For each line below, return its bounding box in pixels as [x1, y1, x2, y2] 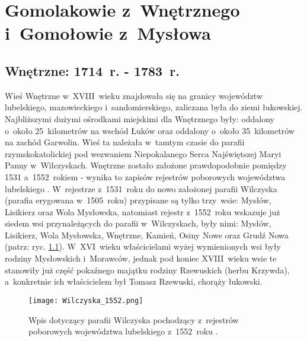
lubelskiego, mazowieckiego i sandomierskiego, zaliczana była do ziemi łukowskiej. [5, 101, 303, 113]
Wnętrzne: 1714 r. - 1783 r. [5, 61, 180, 79]
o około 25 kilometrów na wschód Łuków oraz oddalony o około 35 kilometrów [5, 124, 295, 136]
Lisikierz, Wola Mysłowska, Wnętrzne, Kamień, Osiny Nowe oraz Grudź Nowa [5, 228, 289, 241]
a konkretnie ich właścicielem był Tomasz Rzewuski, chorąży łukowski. [5, 275, 263, 288]
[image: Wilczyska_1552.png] [28, 296, 143, 305]
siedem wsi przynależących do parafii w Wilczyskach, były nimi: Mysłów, [5, 217, 271, 230]
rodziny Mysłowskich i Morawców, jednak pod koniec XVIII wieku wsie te [5, 252, 277, 264]
